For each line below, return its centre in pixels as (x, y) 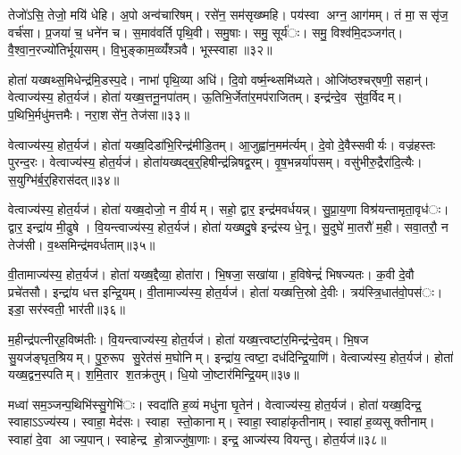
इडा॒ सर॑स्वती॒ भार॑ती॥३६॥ (67, 309)
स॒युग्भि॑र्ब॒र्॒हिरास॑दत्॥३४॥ (64, 179)
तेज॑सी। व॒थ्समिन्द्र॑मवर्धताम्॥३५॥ (82, 244)
